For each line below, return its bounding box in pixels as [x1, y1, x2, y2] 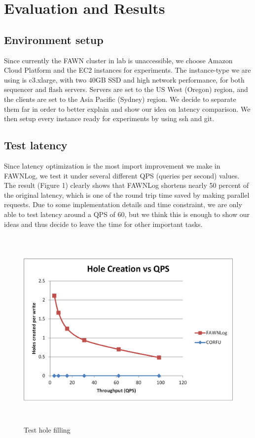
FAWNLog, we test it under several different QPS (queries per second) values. [4, 170, 240, 180]
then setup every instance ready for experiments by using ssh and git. [4, 113, 215, 124]
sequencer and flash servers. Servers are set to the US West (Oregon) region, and [4, 84, 248, 94]
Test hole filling [24, 424, 71, 435]
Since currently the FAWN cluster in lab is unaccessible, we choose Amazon [4, 55, 233, 65]
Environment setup [4, 32, 104, 47]
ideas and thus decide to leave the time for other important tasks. [4, 219, 203, 229]
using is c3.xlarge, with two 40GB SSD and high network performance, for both [4, 74, 245, 85]
